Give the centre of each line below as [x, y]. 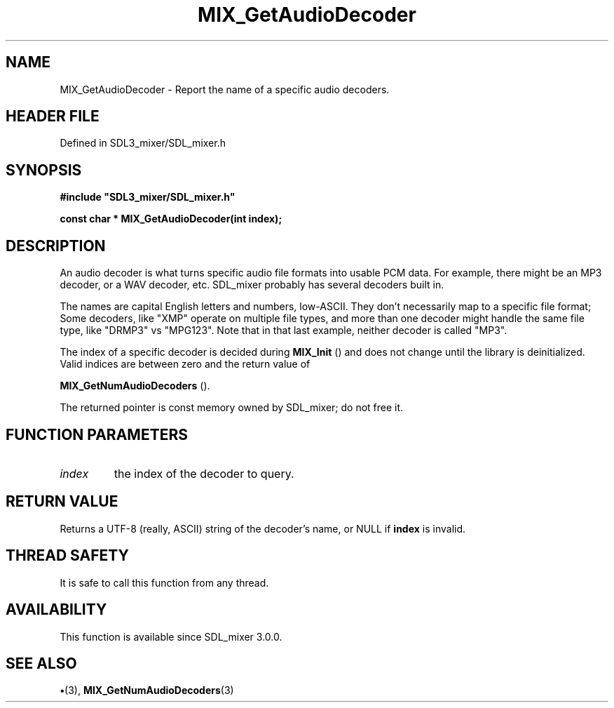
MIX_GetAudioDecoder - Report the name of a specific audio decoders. [225, 89]
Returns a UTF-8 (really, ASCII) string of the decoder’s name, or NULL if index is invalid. [263, 528]
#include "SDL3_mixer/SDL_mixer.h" [148, 197]
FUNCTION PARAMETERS [97, 434]
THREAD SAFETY [67, 556]
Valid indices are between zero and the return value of [185, 364]
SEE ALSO [41, 663]
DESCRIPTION [56, 246]
